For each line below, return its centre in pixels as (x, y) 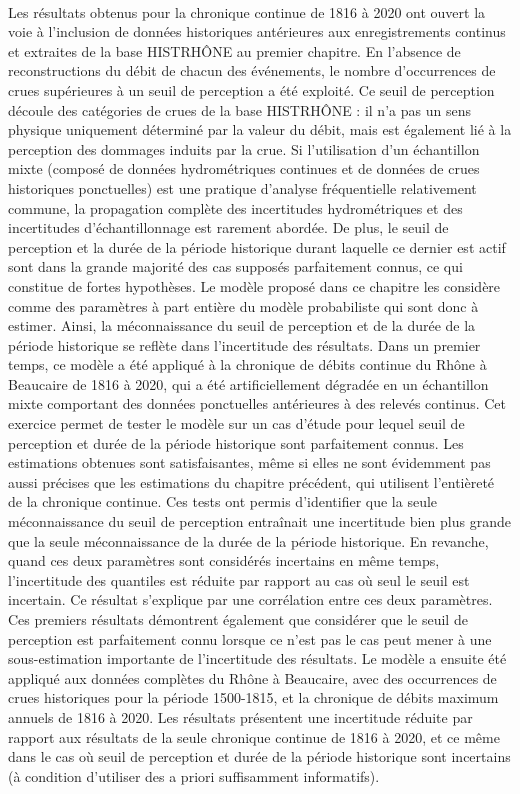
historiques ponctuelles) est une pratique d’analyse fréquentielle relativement (242, 187)
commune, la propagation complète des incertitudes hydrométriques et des (235, 207)
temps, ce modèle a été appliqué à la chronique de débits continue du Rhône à (247, 364)
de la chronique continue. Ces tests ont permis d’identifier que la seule (223, 501)
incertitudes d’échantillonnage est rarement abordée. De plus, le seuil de (228, 227)
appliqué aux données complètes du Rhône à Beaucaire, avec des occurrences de (252, 677)
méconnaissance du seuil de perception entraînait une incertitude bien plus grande (259, 521)
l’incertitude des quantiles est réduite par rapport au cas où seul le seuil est (239, 579)
